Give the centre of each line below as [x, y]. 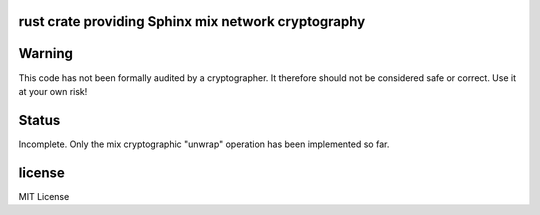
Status [39, 120]
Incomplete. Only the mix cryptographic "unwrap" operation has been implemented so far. [204, 144]
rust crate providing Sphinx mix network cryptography [192, 21]
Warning [46, 53]
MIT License [44, 196]
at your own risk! [53, 91]
